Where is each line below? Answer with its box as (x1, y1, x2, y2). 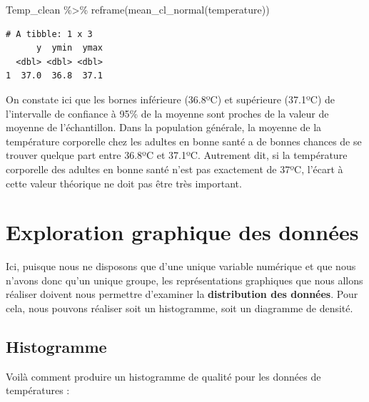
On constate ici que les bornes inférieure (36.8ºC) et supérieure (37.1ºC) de (6, 91, 335, 106)
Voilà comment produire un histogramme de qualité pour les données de (6, 368, 321, 383)
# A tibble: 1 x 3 (6, 29, 93, 39)
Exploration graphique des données (6, 217, 359, 247)
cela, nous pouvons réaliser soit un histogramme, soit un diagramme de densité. (6, 301, 353, 316)
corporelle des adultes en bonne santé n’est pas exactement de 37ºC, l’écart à (6, 161, 343, 176)
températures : (6, 383, 70, 398)
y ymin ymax (36, 43, 103, 53)
